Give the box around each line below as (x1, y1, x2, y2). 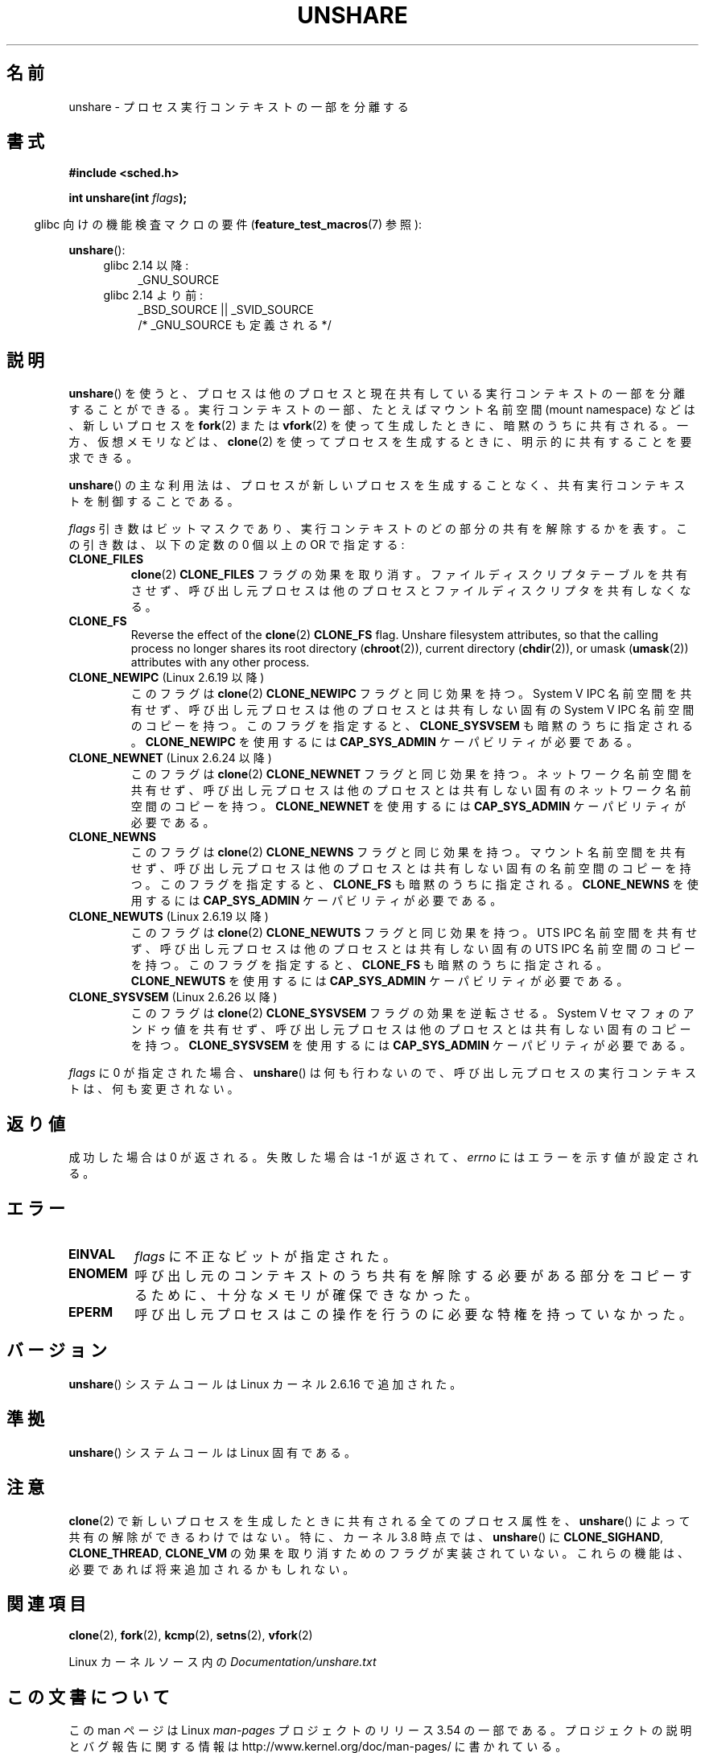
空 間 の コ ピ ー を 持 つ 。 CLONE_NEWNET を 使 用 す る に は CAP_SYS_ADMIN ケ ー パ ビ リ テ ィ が (130, 799, 686, 814)
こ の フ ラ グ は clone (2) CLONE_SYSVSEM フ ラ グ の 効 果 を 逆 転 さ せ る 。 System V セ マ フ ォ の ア (130, 1006, 695, 1021)
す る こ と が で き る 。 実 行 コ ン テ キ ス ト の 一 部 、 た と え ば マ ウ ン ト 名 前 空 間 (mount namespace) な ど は (68, 402, 695, 417)
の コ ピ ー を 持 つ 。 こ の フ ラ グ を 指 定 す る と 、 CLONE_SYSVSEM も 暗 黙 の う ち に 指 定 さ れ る (130, 719, 694, 733)
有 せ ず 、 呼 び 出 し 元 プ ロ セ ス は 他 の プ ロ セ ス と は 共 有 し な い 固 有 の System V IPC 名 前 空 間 (130, 703, 695, 717)
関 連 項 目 (6, 1593, 86, 1614)
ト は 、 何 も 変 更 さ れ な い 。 (68, 1082, 239, 1096)
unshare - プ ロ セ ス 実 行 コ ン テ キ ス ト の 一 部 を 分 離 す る (68, 99, 409, 113)
